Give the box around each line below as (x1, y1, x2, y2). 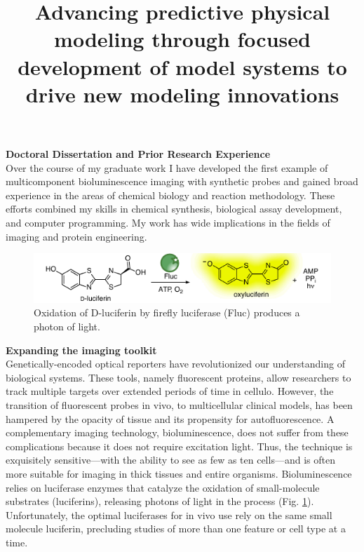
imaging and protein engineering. (6, 229, 147, 243)
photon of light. (34, 319, 100, 334)
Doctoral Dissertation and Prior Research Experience (6, 146, 271, 161)
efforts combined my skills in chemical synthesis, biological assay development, (6, 201, 342, 216)
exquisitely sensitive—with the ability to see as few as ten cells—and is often (6, 452, 335, 467)
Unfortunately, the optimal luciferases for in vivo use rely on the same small (6, 507, 332, 522)
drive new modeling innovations (25, 79, 339, 108)
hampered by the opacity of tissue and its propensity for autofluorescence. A (6, 411, 335, 426)
